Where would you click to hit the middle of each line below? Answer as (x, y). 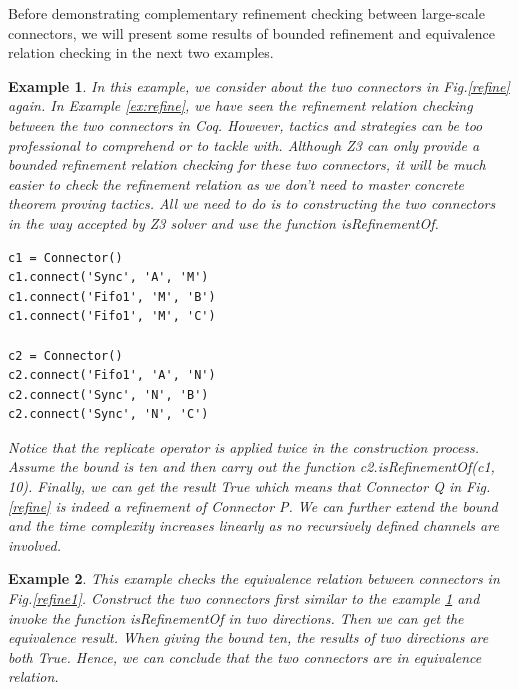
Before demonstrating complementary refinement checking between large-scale (246, 13)
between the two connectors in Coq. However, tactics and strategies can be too (245, 124)
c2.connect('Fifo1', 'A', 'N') (112, 375)
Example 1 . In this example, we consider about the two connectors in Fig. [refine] (259, 85)
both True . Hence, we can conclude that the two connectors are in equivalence (245, 656)
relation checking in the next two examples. (141, 52)
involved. (34, 544)
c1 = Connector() (65, 257)
